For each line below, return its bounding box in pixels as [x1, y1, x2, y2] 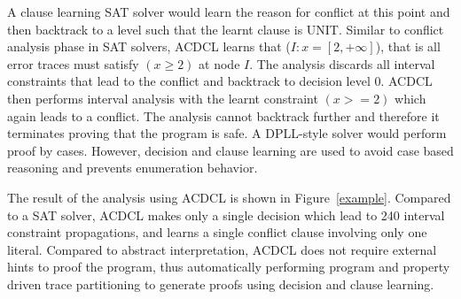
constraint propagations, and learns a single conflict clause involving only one [7, 223, 427, 241]
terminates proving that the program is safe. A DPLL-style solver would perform [7, 124, 447, 142]
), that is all [375, 37, 441, 56]
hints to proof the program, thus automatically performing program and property [7, 257, 450, 276]
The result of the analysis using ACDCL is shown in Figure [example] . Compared [7, 188, 451, 206]
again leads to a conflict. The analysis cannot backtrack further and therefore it [7, 106, 440, 125]
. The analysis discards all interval [249, 54, 435, 73]
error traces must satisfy [7, 54, 139, 73]
